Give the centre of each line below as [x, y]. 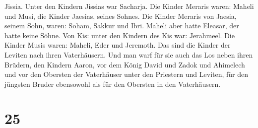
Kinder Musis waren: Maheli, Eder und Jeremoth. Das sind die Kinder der [118, 45]
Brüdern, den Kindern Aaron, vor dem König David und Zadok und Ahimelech [125, 64]
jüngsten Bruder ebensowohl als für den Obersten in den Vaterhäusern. [113, 84]
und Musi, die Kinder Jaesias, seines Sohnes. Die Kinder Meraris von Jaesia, [121, 16]
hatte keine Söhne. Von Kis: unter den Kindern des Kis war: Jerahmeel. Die [120, 35]
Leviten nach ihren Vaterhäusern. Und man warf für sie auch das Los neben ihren [129, 54]
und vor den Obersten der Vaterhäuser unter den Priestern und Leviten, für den [127, 74]
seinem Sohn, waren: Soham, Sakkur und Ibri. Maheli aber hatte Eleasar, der [122, 26]
